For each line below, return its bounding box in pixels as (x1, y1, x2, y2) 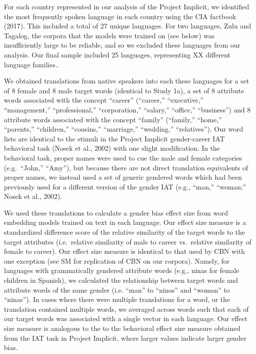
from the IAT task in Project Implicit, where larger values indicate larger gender (4, 332, 247, 343)
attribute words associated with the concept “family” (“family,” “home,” (4, 114, 222, 124)
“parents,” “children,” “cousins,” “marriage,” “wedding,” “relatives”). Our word (4, 124, 243, 134)
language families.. (4, 59, 59, 69)
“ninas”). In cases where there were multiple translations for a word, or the (4, 294, 230, 304)
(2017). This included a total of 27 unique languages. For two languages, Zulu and (4, 21, 251, 31)
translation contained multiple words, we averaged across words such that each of (4, 303, 249, 314)
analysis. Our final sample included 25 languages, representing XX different (4, 49, 231, 59)
